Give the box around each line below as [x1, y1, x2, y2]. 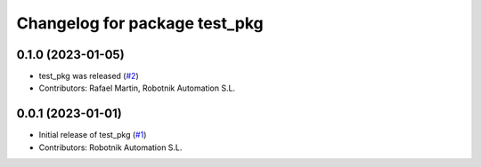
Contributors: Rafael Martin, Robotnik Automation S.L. [38, 83, 236, 93]
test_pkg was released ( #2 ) [38, 71, 139, 82]
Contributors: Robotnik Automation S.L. [38, 142, 183, 153]
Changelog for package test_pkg [16, 13, 265, 33]
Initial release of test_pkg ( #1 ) [38, 130, 147, 140]
